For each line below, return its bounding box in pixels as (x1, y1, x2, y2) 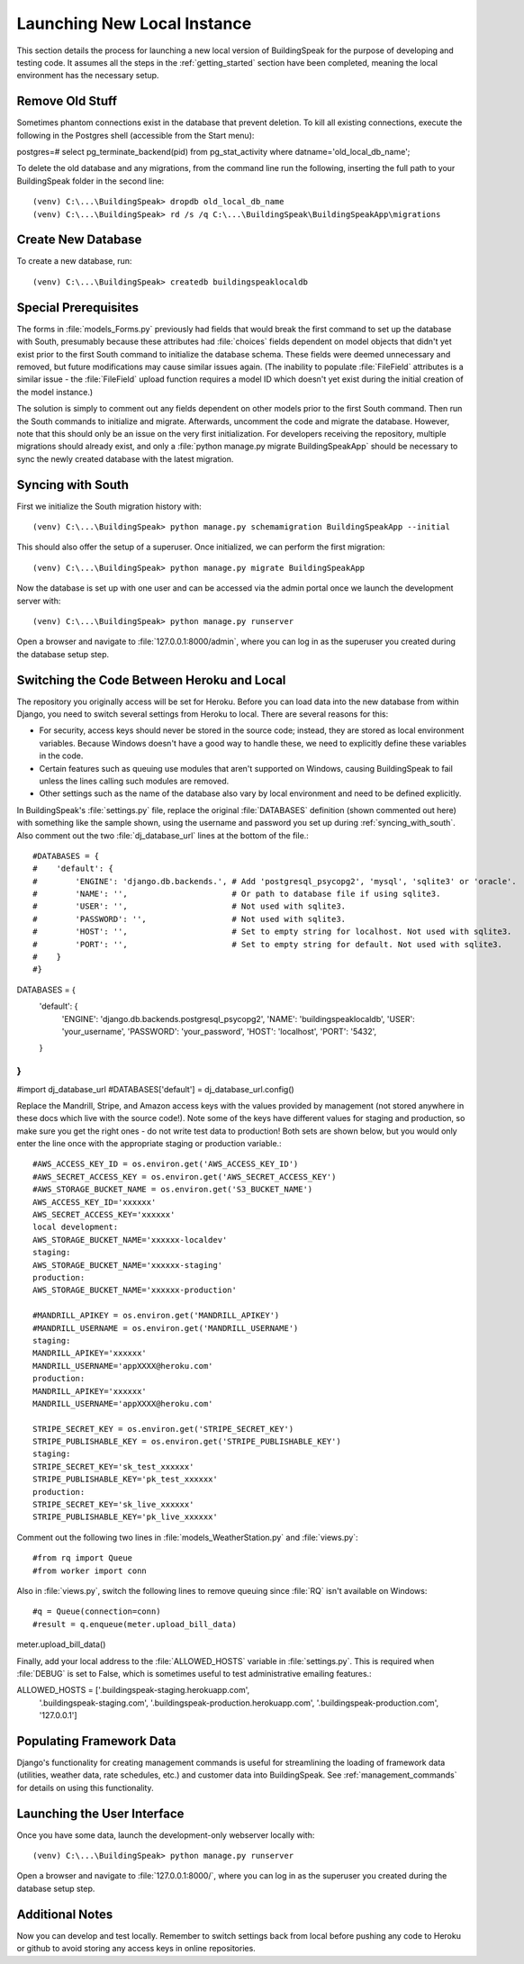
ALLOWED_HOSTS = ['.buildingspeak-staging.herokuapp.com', (16, 1685, 250, 1696)
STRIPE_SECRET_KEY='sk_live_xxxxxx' (32, 1499, 194, 1510)
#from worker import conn (32, 1565, 148, 1576)
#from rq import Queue (32, 1553, 133, 1563)
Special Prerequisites (16, 300, 140, 315)
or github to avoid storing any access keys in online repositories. (16, 1943, 256, 1954)
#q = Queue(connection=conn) (32, 1606, 161, 1616)
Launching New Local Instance (16, 14, 252, 33)
